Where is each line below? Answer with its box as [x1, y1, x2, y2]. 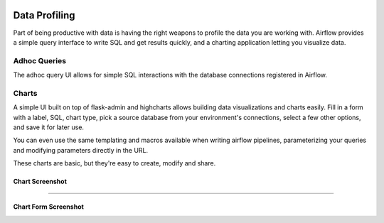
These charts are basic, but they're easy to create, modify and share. [13, 159, 216, 168]
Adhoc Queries [13, 55, 67, 65]
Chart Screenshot [13, 178, 68, 186]
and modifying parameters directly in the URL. [13, 146, 149, 154]
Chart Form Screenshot [13, 202, 85, 211]
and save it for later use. [13, 123, 85, 131]
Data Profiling [13, 9, 75, 21]
